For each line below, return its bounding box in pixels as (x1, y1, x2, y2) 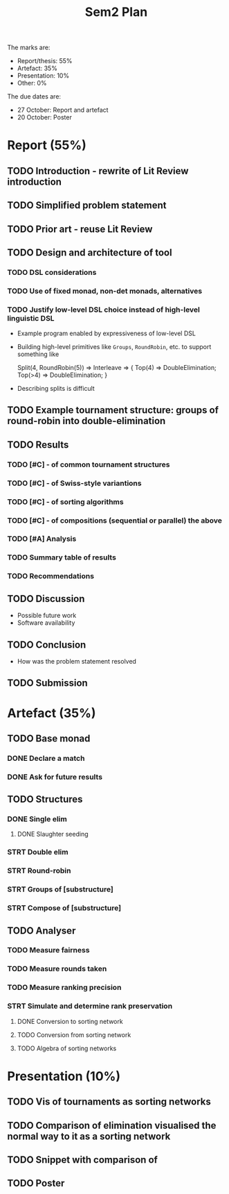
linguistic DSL (7, 313, 55, 323)
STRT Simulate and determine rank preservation (7, 1001, 173, 1011)
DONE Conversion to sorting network (17, 1017, 123, 1025)
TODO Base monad (7, 732, 91, 744)
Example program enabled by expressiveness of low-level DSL (17, 329, 196, 337)
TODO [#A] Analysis (7, 534, 77, 544)
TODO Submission (7, 678, 88, 689)
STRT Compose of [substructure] (7, 903, 122, 913)
